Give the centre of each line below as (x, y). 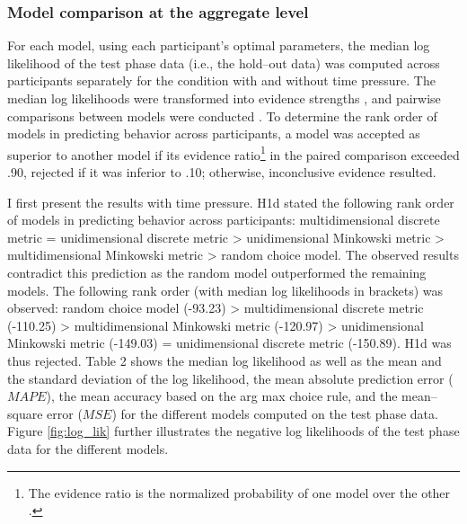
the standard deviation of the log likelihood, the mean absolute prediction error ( (230, 378)
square (25, 413)
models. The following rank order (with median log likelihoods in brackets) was (225, 290)
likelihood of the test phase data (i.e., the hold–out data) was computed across (224, 62)
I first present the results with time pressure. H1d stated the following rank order (231, 202)
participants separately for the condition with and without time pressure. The (221, 80)
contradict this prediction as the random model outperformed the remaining (217, 272)
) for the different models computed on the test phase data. (275, 413)
